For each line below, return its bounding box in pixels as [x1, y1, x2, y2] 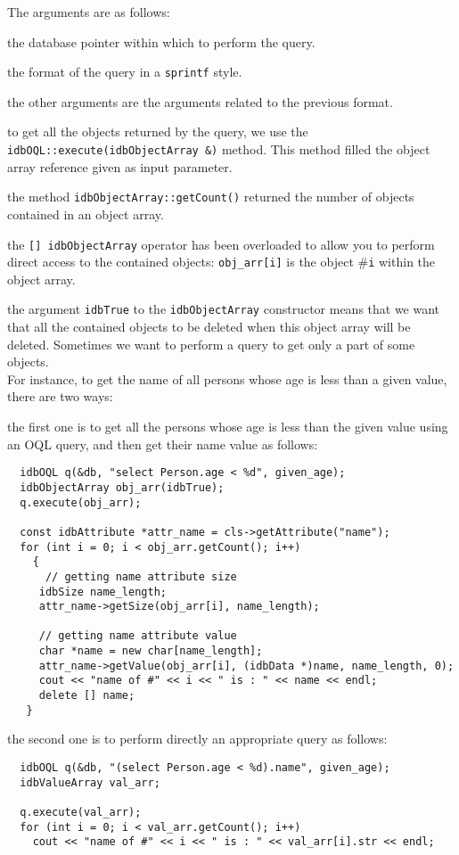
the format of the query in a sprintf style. [7, 62, 242, 81]
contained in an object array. [7, 204, 164, 223]
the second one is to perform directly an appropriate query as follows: [7, 729, 388, 748]
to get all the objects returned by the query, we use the [7, 122, 308, 141]
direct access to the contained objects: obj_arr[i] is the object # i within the [7, 252, 436, 271]
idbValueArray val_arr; [20, 776, 160, 789]
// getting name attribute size [45, 570, 237, 583]
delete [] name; [38, 689, 135, 703]
